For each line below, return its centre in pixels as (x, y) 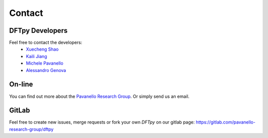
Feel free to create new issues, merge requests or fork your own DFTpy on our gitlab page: (102, 122)
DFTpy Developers (38, 31)
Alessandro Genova (46, 70)
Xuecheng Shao (42, 49)
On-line (21, 84)
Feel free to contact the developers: (46, 43)
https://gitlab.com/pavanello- (226, 122)
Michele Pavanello (45, 63)
